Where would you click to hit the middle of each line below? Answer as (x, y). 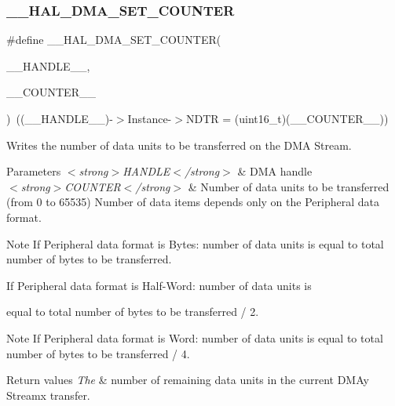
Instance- (150, 118)
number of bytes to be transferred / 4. (98, 353)
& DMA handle (275, 171)
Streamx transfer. (48, 395)
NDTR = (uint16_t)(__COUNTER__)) (287, 118)
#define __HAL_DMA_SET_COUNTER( (114, 40)
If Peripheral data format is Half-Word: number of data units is (159, 285)
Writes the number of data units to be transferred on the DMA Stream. (179, 145)
